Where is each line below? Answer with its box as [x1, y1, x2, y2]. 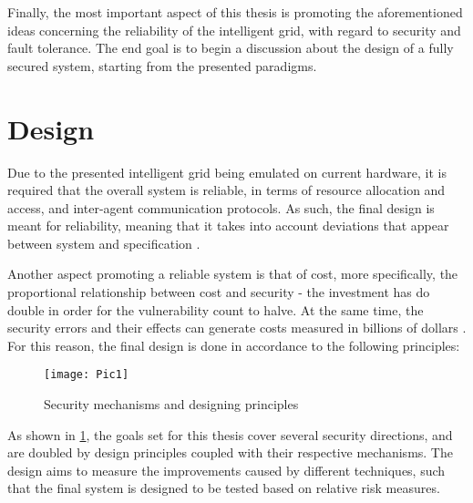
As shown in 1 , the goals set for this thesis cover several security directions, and [7, 425, 453, 444]
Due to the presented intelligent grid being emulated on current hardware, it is [7, 162, 447, 181]
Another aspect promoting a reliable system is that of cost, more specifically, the [7, 264, 458, 283]
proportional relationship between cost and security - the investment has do [7, 282, 430, 302]
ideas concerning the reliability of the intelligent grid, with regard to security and [7, 20, 461, 39]
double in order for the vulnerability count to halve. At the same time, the [7, 300, 424, 319]
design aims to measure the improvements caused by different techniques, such [7, 460, 446, 479]
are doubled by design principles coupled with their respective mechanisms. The [7, 443, 453, 462]
